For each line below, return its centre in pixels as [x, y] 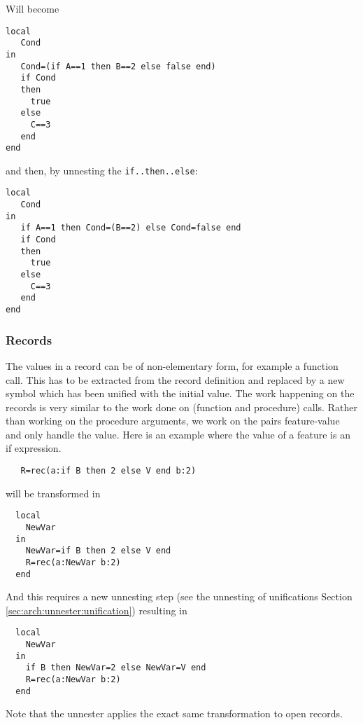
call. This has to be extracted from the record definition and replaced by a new [175, 379]
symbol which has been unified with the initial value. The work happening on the [180, 393]
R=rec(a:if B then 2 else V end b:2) [108, 471]
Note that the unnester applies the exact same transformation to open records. [175, 713]
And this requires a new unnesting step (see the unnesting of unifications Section [179, 596]
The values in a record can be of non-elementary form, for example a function [172, 365]
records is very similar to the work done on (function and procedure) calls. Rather [181, 407]
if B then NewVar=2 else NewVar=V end [116, 668]
